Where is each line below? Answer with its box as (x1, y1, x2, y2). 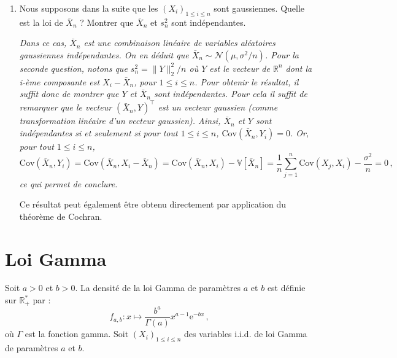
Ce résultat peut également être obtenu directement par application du (19, 198, 287, 211)
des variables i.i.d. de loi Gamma (184, 327, 307, 340)
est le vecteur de (209, 61, 270, 74)
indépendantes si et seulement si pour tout (19, 126, 178, 139)
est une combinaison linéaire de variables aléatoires (83, 36, 276, 49)
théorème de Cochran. (19, 209, 102, 222)
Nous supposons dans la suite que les (19, 2, 158, 14)
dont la (285, 61, 312, 74)
